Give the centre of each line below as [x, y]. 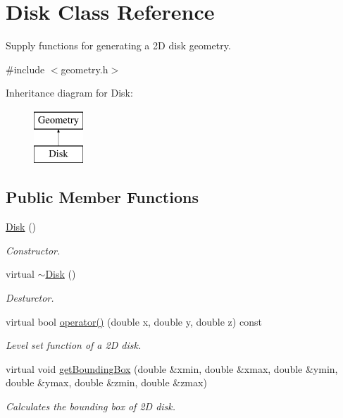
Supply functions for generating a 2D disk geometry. [118, 45]
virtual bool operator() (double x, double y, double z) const [134, 321]
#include [25, 69]
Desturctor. [30, 298]
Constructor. [33, 250]
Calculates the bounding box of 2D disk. [91, 406]
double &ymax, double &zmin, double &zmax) [106, 382]
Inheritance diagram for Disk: [69, 93]
